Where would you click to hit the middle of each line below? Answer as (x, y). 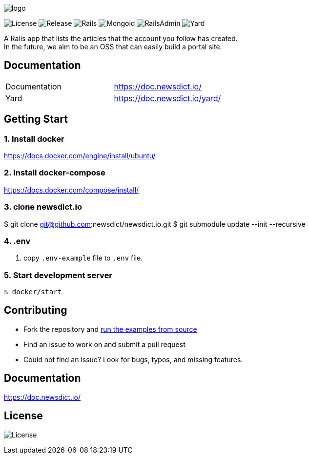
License (23, 416)
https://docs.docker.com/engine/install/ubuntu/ (80, 156)
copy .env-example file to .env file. (83, 258)
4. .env (17, 241)
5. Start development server (58, 275)
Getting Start (36, 119)
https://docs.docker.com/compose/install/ (72, 190)
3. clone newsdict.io (43, 207)
